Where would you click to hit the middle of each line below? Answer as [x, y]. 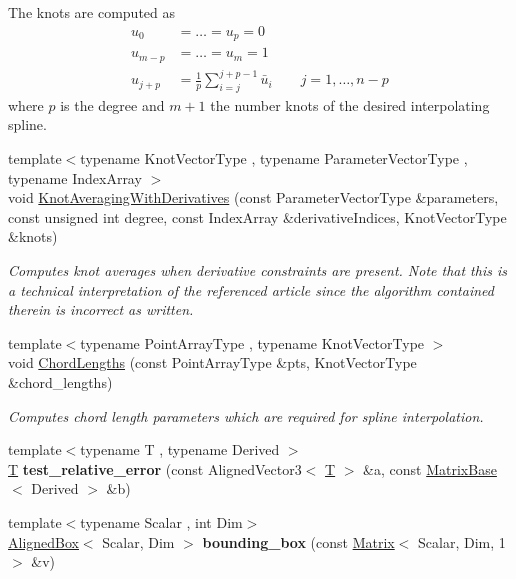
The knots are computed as [92, 12]
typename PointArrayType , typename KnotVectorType [252, 342]
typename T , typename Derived [180, 449]
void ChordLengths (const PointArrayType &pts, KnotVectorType [212, 362]
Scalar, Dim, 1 [462, 541]
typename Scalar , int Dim [161, 521]
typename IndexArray [75, 177]
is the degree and [112, 104]
